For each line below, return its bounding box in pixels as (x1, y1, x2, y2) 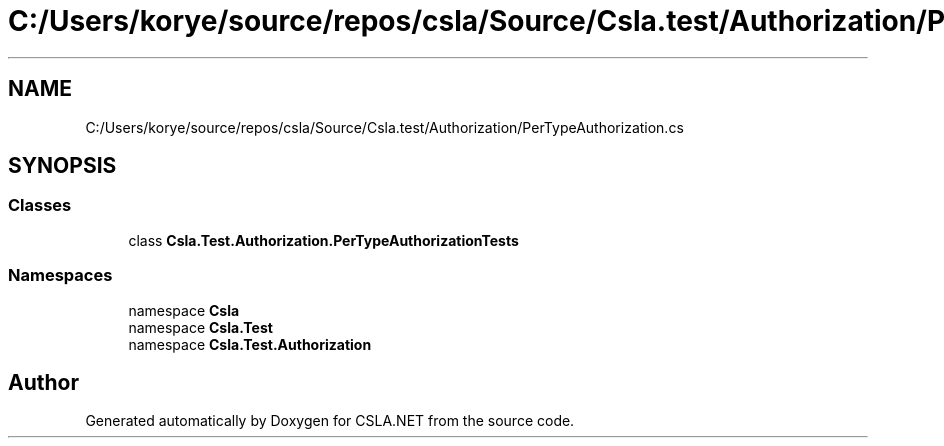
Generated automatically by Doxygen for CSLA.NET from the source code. (85, 412, 575, 430)
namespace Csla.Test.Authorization (128, 335, 372, 353)
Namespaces (8, 265, 113, 286)
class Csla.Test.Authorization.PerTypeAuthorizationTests (128, 231, 519, 249)
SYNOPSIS (8, 153, 117, 179)
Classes (8, 195, 72, 216)
